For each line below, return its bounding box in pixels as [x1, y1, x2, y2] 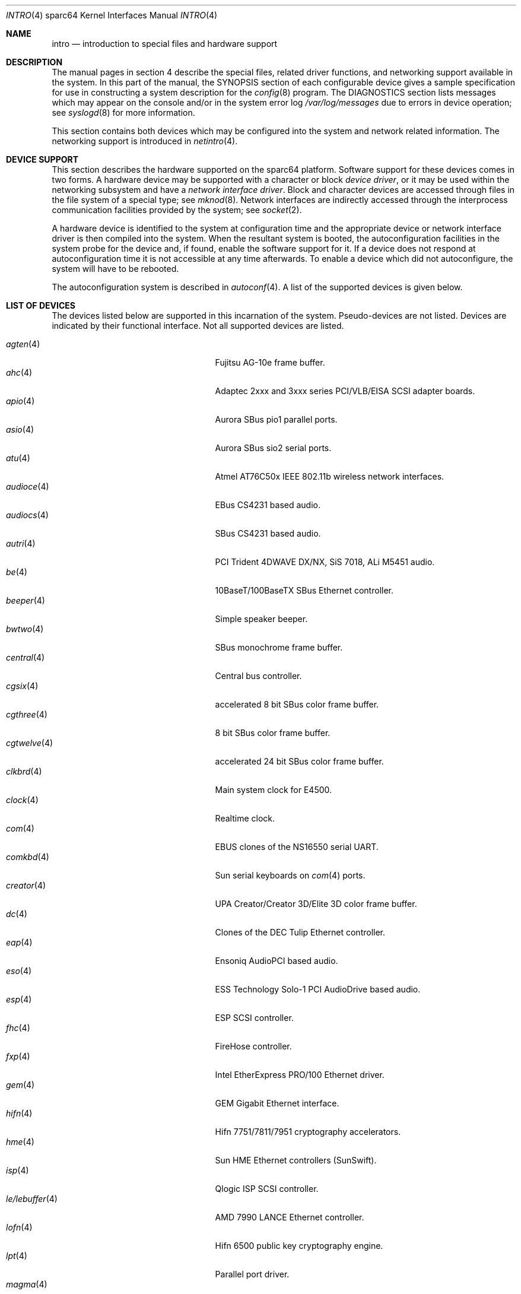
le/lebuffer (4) [6, 1194, 58, 1204]
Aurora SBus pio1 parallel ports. [215, 414, 338, 424]
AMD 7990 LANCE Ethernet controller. [215, 1212, 364, 1222]
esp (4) [6, 994, 32, 1004]
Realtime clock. [215, 813, 275, 823]
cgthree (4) [6, 709, 47, 719]
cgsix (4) [6, 681, 39, 691]
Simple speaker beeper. [215, 614, 308, 624]
